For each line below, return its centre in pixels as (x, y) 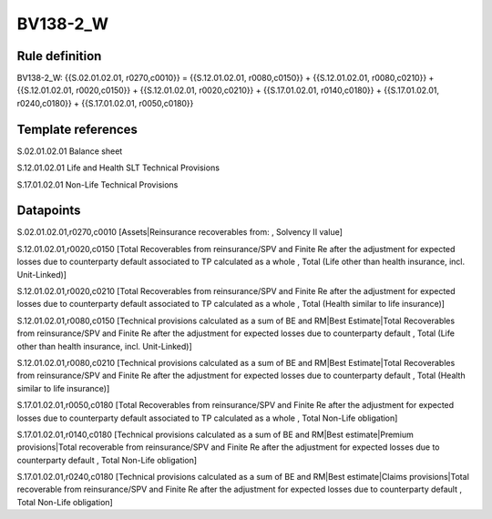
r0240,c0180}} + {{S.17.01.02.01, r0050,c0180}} (105, 103)
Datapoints (49, 211)
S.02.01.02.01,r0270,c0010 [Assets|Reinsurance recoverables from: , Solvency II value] (180, 232)
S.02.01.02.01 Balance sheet (70, 151)
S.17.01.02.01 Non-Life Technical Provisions (97, 184)
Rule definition (59, 56)
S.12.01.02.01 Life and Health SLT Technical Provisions (118, 168)
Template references (77, 129)
